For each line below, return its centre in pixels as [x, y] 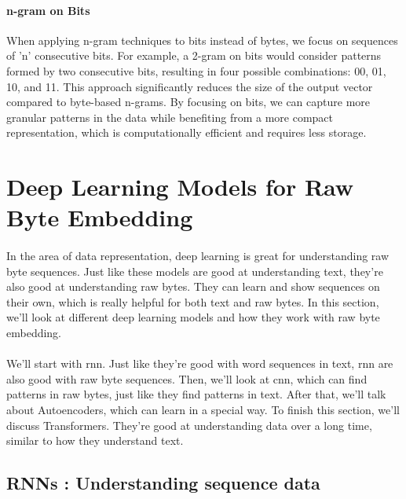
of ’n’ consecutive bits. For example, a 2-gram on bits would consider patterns [194, 55]
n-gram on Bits [48, 10]
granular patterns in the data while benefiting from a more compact [170, 117]
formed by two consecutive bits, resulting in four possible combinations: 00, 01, [196, 70]
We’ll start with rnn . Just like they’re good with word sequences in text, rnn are [200, 363]
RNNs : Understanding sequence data [163, 483]
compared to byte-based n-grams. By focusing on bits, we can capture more [188, 102]
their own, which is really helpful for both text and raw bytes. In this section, [193, 301]
